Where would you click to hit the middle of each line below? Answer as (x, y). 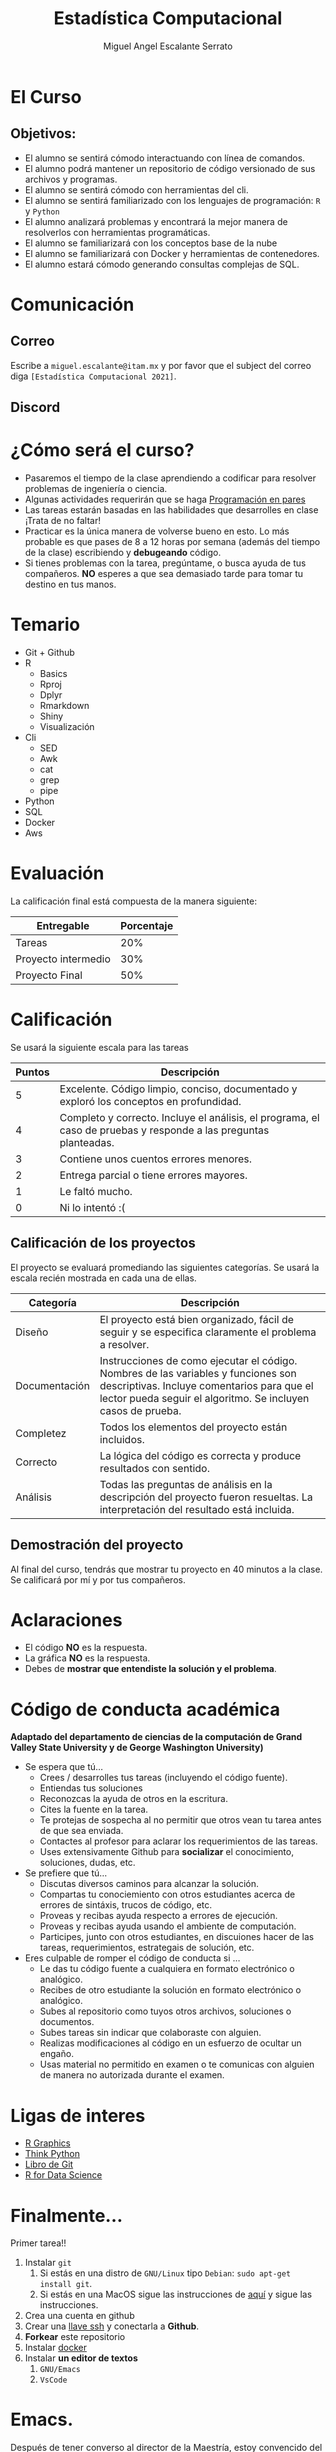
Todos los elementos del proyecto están (193, 1427)
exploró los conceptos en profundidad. (150, 1101)
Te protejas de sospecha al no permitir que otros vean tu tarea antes (180, 1820)
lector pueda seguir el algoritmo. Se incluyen (204, 1398)
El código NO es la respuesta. (86, 1648)
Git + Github (49, 653)
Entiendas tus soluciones (91, 1788)
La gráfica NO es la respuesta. (87, 1658)
